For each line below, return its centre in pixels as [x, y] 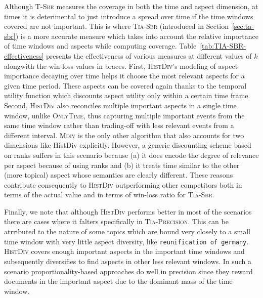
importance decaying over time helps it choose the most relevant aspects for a [124, 76]
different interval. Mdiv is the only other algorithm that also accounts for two [124, 135]
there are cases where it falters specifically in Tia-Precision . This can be [116, 221]
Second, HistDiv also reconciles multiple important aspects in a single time [120, 105]
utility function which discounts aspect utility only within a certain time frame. [127, 95]
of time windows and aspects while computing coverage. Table [100, 46]
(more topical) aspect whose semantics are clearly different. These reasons [119, 175]
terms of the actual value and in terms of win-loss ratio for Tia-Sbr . [109, 195]
